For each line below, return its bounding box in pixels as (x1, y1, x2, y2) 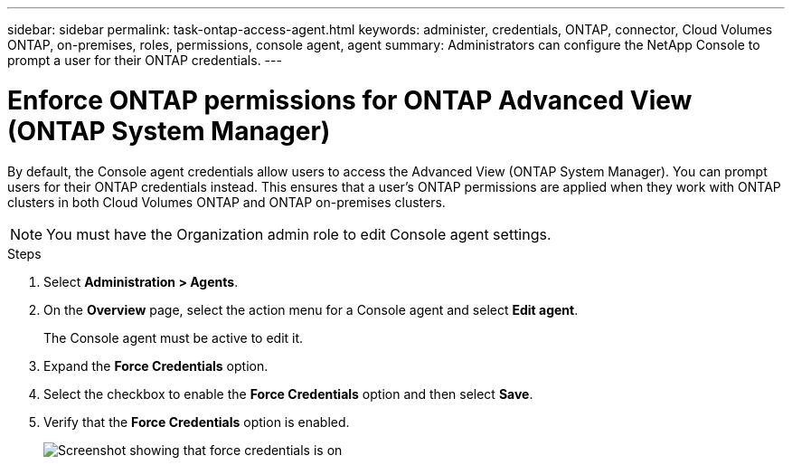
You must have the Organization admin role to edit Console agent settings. (46, 224, 552, 243)
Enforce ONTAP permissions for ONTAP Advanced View (7, 84, 693, 116)
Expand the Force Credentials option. (43, 357, 269, 374)
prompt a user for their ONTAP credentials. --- (7, 52, 282, 68)
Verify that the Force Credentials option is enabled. (43, 413, 350, 430)
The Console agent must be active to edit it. (43, 329, 304, 346)
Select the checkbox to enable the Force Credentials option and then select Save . (43, 385, 533, 402)
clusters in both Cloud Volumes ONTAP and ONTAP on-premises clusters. (7, 194, 446, 210)
